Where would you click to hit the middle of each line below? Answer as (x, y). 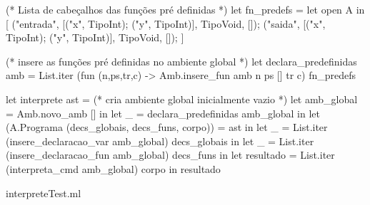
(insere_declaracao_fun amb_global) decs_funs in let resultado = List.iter (170, 155)
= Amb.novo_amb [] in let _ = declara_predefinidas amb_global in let (163, 113)
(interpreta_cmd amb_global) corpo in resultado (113, 168)
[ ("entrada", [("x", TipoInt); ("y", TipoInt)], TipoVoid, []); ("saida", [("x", (166, 23)
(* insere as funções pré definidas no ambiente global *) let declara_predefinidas (181, 61)
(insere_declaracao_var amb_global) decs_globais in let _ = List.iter (160, 141)
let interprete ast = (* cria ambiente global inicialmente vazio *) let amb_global (182, 99)
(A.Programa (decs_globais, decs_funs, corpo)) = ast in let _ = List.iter (167, 127)
